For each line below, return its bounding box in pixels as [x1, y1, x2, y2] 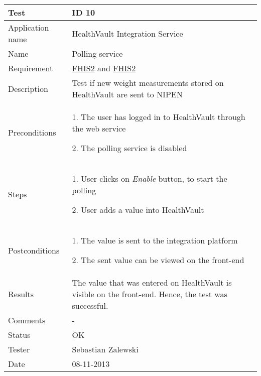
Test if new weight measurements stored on [72, 77, 224, 88]
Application [8, 22, 49, 33]
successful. [72, 300, 108, 311]
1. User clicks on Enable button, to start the [72, 173, 227, 184]
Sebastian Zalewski [72, 343, 139, 355]
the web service [72, 122, 126, 134]
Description [8, 82, 48, 94]
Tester [8, 343, 30, 355]
